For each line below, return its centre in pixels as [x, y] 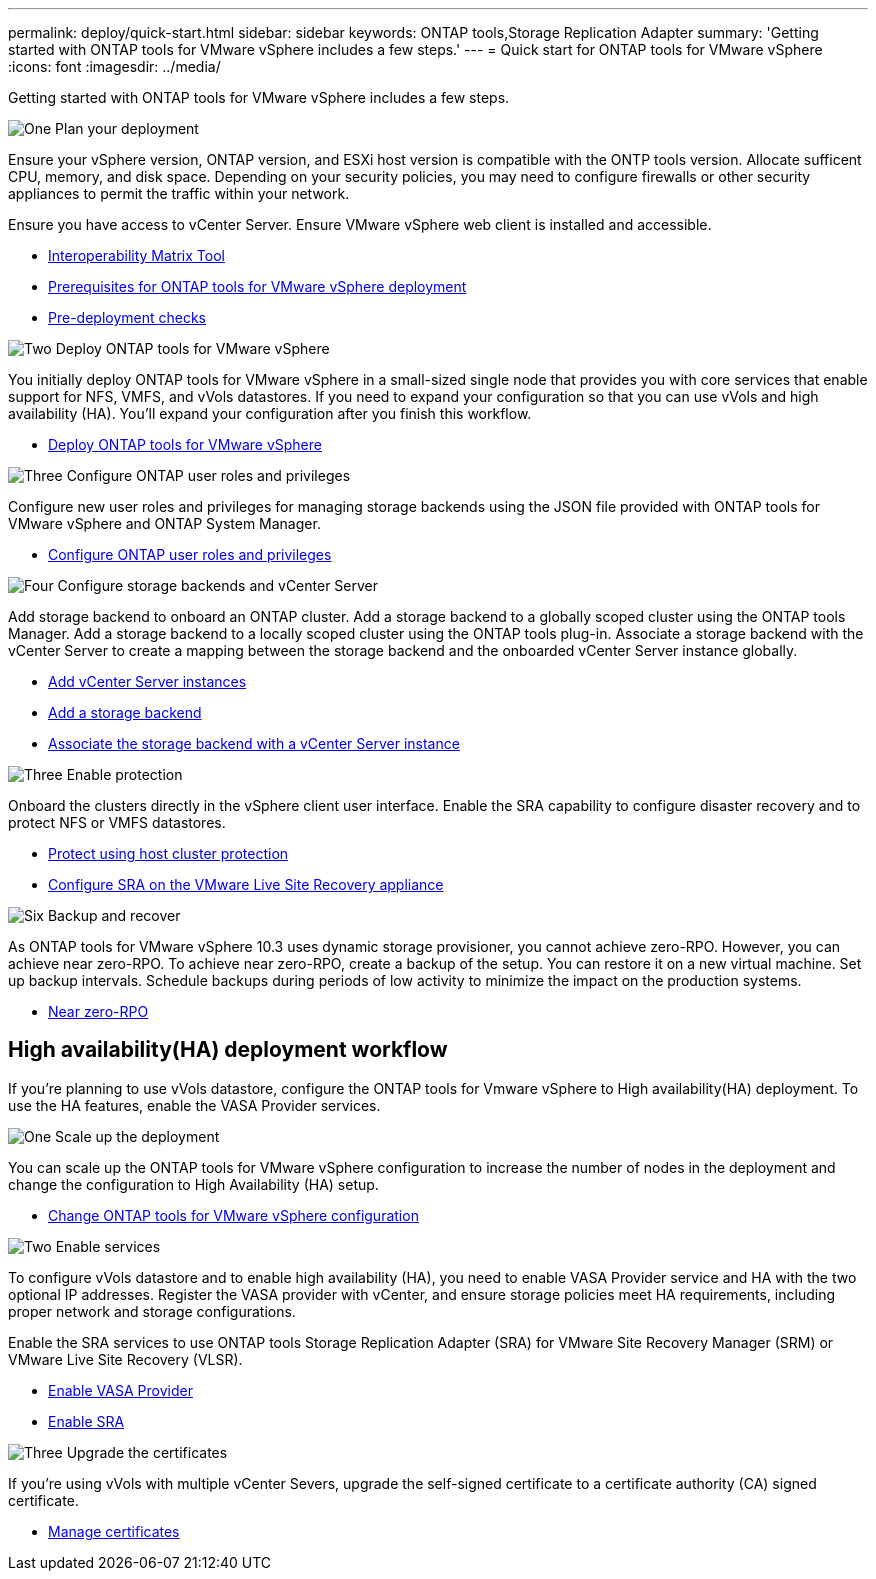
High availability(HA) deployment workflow [228, 1050]
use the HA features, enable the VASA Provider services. [194, 1105]
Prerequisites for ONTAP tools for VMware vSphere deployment [257, 286]
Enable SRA [86, 1421]
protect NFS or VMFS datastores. [117, 822]
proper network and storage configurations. [152, 1311]
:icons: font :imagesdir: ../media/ [114, 66]
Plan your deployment [127, 128]
